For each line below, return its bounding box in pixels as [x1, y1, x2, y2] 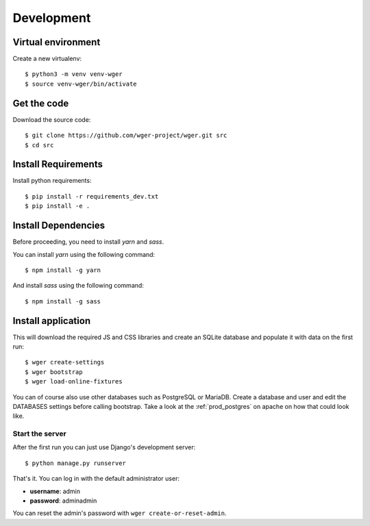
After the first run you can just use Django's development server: [12, 443, 196, 451]
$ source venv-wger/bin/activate [25, 79, 137, 88]
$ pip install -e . [25, 202, 90, 210]
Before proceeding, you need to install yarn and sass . [12, 238, 164, 246]
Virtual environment [12, 36, 101, 48]
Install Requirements [12, 158, 103, 171]
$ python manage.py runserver [25, 459, 127, 467]
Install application [12, 315, 91, 327]
